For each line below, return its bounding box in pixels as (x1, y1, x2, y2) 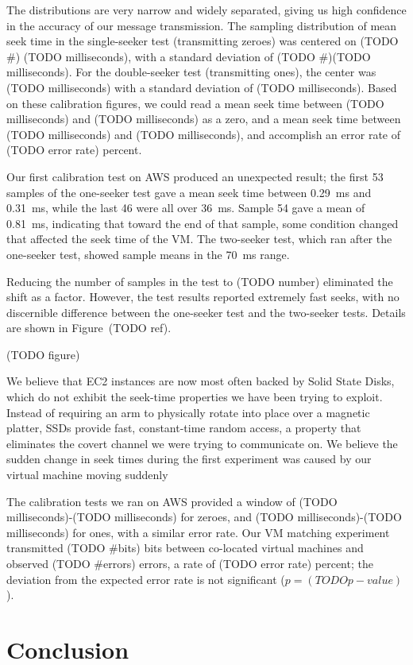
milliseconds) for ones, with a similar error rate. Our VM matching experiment (6, 524, 390, 540)
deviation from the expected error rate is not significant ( (6, 570, 285, 587)
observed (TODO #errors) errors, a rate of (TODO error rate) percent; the (6, 555, 373, 571)
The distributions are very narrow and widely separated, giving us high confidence (6, 2, 407, 17)
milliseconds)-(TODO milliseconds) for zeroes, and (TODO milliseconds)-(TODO (6, 508, 402, 525)
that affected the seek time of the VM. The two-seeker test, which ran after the (6, 230, 392, 247)
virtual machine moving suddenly (6, 466, 168, 483)
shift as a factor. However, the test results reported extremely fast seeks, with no (6, 288, 399, 305)
